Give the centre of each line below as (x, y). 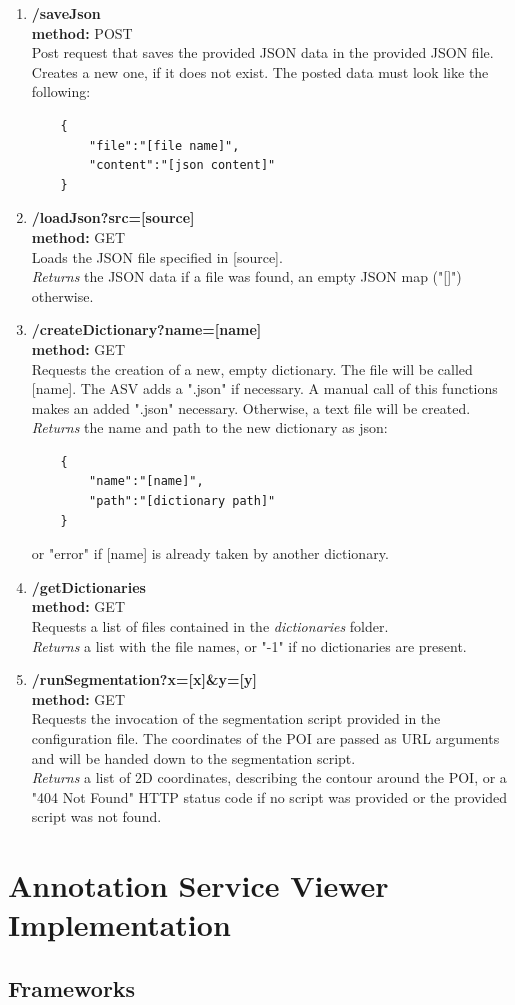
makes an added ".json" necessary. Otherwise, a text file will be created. (251, 407)
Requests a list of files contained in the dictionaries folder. (210, 626)
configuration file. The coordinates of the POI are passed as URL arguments (265, 738)
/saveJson (66, 13)
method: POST (82, 32)
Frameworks (72, 987)
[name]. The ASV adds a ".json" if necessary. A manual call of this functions (264, 388)
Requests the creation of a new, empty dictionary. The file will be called (252, 368)
